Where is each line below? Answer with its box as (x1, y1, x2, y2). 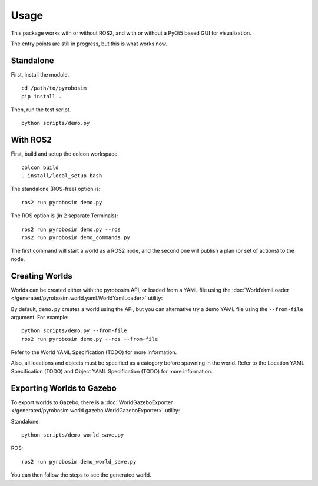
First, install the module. (11, 71, 69, 78)
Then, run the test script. (11, 106, 71, 113)
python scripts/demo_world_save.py (21, 431, 124, 438)
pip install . (21, 93, 62, 100)
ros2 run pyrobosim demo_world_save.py (21, 458, 137, 465)
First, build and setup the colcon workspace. (11, 150, 119, 157)
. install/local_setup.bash (21, 173, 102, 179)
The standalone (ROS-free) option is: (11, 186, 101, 193)
